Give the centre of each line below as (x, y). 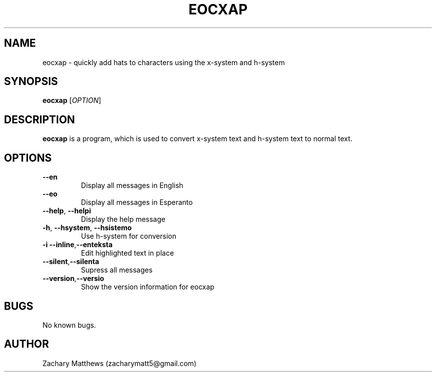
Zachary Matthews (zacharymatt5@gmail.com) (119, 363)
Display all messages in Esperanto (137, 202)
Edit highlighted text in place (127, 253)
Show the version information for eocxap (148, 287)
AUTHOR (27, 344)
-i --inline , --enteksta (78, 245)
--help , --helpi (67, 211)
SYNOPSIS (31, 82)
